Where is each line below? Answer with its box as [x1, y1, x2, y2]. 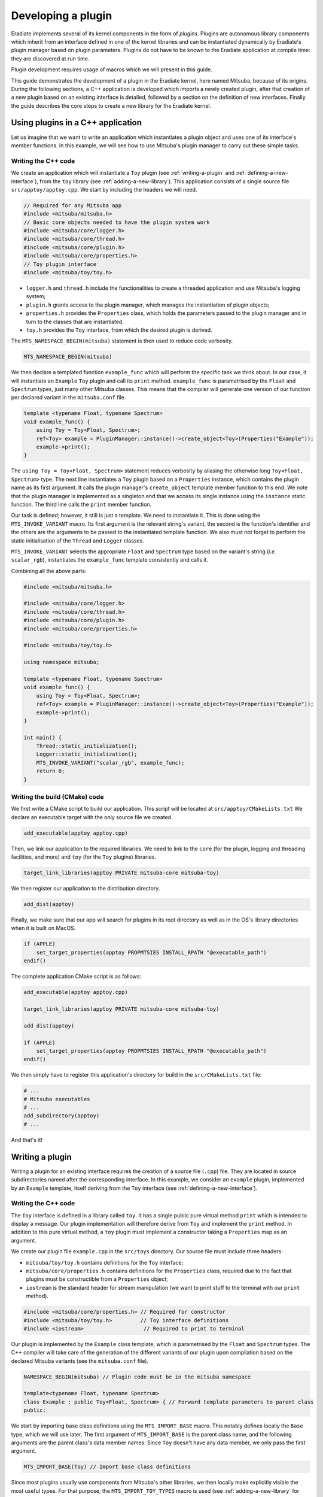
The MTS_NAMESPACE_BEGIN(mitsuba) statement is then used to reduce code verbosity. [11, 337, 233, 344]
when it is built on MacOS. [11, 925, 76, 932]
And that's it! [11, 1136, 43, 1143]
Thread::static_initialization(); [36, 743, 138, 750]
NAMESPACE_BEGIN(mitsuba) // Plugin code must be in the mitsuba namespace [23, 1373, 251, 1380]
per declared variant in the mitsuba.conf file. [11, 394, 126, 401]
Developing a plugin [11, 9, 112, 22]
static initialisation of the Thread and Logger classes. [11, 537, 145, 544]
